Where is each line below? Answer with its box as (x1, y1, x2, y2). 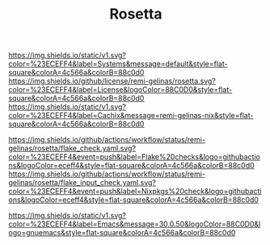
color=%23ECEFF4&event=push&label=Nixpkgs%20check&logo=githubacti (8, 187, 262, 196)
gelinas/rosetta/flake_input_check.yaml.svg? (8, 178, 156, 188)
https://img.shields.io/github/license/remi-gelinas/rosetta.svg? (8, 76, 216, 86)
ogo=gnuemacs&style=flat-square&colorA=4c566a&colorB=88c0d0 (8, 228, 236, 238)
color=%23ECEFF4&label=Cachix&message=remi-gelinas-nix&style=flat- (8, 111, 254, 120)
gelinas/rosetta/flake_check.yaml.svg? (8, 143, 136, 154)
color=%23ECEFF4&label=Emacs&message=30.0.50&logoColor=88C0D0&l (8, 219, 261, 229)
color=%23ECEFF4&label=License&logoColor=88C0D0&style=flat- (8, 85, 233, 95)
